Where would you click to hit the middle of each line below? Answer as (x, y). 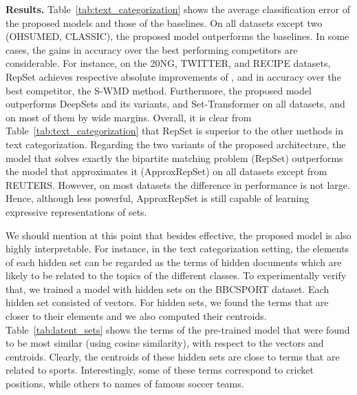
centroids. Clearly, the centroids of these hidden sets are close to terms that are (173, 356)
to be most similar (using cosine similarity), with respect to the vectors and (165, 343)
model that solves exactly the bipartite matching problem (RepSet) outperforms (174, 158)
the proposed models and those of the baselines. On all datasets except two (164, 22)
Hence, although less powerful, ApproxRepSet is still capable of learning (158, 198)
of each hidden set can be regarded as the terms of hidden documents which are (174, 262)
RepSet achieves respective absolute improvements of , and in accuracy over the (173, 76)
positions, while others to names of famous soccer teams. (125, 384)
